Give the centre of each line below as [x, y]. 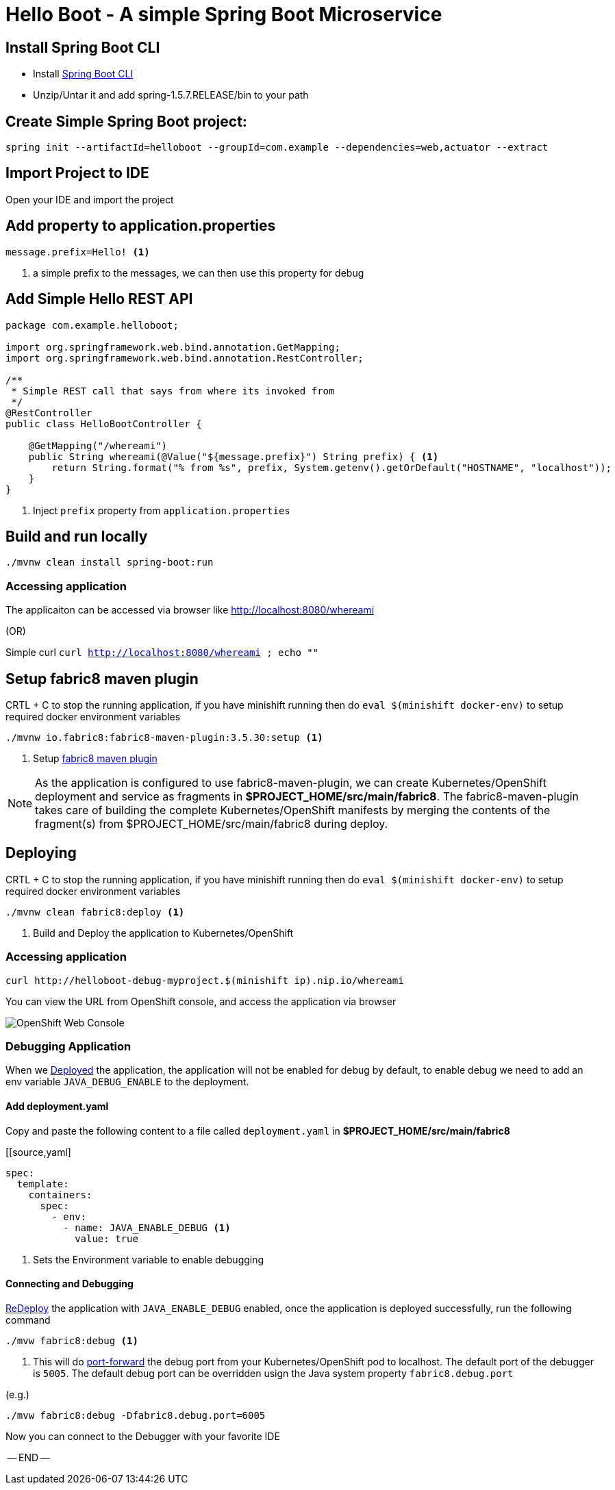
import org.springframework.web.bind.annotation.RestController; [185, 358]
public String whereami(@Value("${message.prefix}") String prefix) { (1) [234, 456]
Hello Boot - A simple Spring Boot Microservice [224, 14]
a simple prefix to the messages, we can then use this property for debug [199, 273]
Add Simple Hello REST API [99, 299]
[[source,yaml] [38, 1152]
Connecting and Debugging [70, 1284]
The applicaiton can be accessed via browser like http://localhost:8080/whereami [190, 610]
